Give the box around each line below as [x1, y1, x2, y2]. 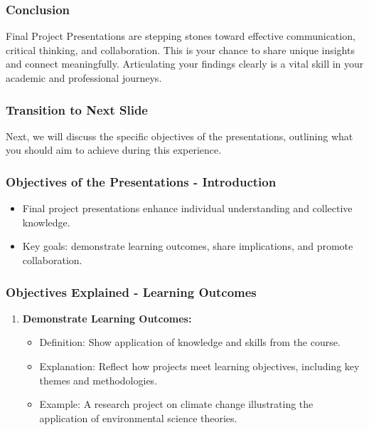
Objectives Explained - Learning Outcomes [6, 283, 257, 300]
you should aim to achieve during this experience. [6, 142, 222, 157]
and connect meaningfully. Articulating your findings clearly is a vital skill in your [6, 56, 364, 71]
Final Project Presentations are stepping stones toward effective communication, [6, 28, 355, 43]
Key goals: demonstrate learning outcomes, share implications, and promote [22, 238, 353, 253]
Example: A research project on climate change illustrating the [39, 397, 314, 411]
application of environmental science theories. [39, 410, 237, 425]
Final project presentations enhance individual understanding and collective [22, 201, 353, 216]
